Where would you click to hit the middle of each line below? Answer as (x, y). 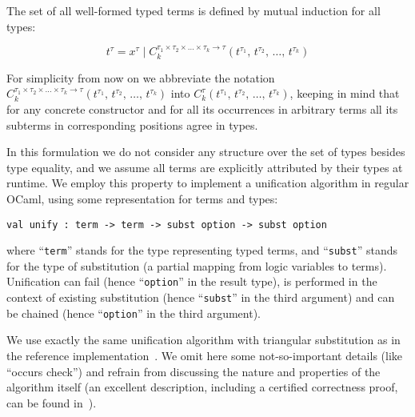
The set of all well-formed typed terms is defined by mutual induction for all (194, 10)
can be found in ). (52, 402)
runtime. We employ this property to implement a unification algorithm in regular (208, 183)
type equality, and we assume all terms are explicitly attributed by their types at (205, 167)
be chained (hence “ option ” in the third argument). (134, 313)
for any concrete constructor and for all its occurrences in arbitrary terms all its (202, 109)
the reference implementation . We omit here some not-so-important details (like (205, 356)
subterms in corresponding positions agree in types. (132, 124)
